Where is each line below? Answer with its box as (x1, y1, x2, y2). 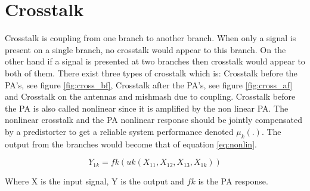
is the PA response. (198, 175, 268, 187)
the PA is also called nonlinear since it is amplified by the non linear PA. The (5, 101, 289, 114)
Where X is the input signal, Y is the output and (5, 175, 184, 187)
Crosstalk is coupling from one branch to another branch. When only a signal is (5, 32, 296, 44)
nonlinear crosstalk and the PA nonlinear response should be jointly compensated (5, 113, 303, 126)
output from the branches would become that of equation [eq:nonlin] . (5, 137, 257, 150)
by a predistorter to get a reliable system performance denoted (5, 125, 234, 137)
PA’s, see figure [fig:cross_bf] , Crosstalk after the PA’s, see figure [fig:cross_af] (5, 78, 293, 91)
